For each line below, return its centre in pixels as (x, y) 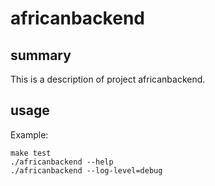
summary (41, 55)
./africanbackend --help (62, 162)
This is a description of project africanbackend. (108, 79)
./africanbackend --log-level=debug (86, 170)
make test (31, 153)
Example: (29, 134)
